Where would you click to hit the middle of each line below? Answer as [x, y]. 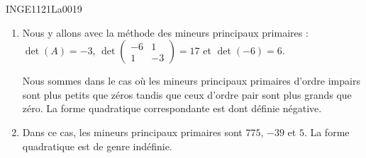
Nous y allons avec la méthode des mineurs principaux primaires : [165, 32]
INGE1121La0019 [44, 8]
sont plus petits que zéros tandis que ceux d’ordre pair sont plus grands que [187, 94]
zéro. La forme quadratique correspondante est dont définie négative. [172, 108]
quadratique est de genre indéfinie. [97, 146]
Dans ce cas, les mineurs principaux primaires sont [132, 132]
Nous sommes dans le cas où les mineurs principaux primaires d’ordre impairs [191, 81]
